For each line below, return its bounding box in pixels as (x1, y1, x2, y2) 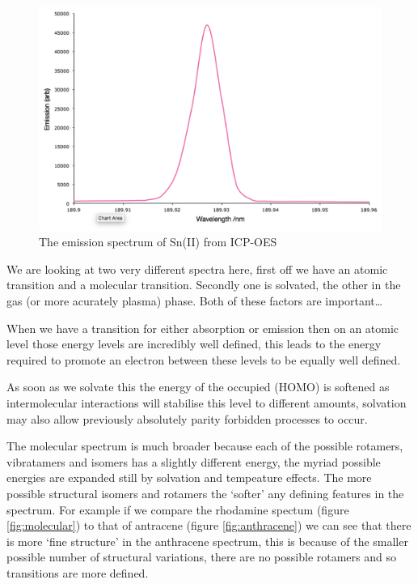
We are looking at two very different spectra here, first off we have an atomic (6, 260, 388, 277)
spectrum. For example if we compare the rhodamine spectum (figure (6, 501, 349, 518)
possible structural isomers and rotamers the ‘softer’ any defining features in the (6, 484, 404, 501)
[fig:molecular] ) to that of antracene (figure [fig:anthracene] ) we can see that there (6, 517, 412, 534)
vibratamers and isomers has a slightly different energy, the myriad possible (6, 453, 381, 470)
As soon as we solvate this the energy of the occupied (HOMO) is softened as (6, 378, 390, 395)
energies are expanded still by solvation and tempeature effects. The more (6, 469, 372, 486)
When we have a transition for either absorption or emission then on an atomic (6, 319, 399, 336)
